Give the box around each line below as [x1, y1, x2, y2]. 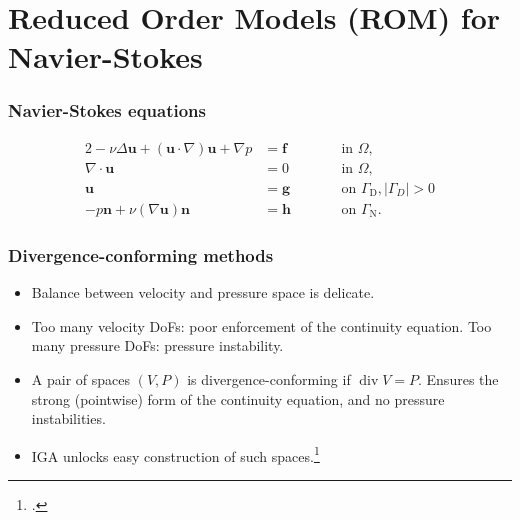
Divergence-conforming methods [8, 242, 274, 267]
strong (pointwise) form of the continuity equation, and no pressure [31, 388, 445, 409]
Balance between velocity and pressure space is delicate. [31, 282, 375, 303]
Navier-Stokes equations [8, 98, 206, 123]
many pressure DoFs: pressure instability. [31, 335, 284, 356]
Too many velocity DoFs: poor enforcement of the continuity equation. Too [31, 315, 492, 336]
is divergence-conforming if [187, 368, 351, 389]
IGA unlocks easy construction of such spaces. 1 [31, 442, 320, 466]
